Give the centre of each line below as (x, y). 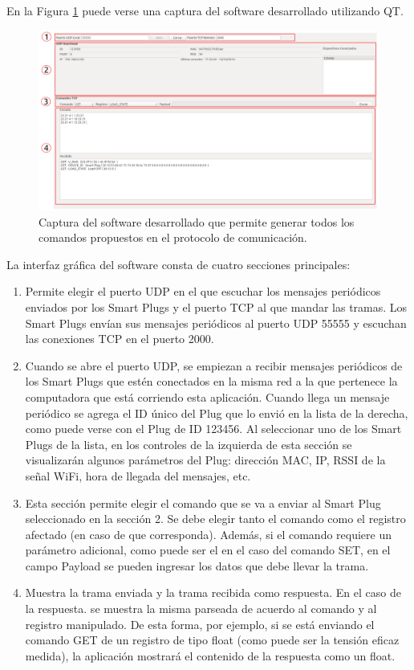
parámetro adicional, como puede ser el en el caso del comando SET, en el (208, 550)
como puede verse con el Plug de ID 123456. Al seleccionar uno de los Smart (213, 429)
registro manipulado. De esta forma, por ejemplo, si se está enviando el (200, 624)
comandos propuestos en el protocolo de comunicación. (173, 237)
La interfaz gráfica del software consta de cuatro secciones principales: (179, 264)
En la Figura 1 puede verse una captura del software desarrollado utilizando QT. (205, 10)
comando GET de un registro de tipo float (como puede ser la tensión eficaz (212, 640)
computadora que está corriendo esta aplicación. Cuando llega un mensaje (207, 396)
